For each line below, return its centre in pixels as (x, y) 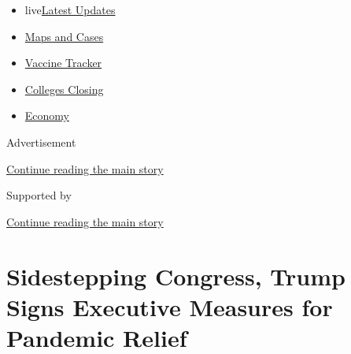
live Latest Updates (70, 9)
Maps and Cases (64, 36)
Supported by (39, 195)
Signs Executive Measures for (170, 306)
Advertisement (41, 142)
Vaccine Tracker (63, 63)
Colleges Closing (64, 89)
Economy (47, 116)
